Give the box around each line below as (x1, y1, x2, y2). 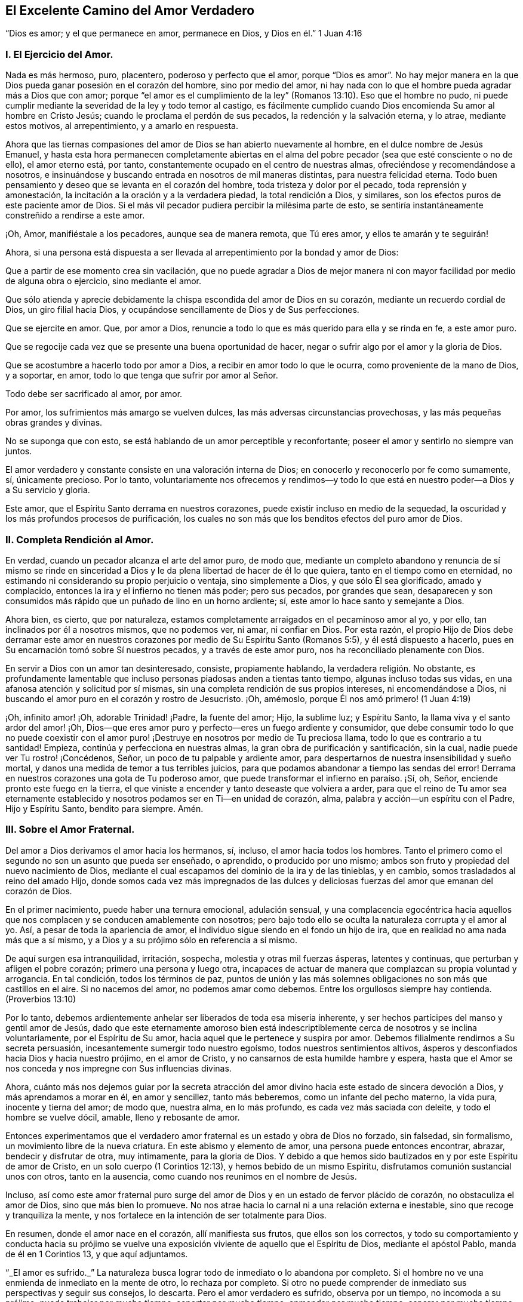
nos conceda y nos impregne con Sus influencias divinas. (5, 1063, 232, 1073)
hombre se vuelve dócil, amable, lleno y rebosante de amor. (5, 1112, 240, 1122)
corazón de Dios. (5, 885, 72, 896)
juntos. (5, 446, 32, 457)
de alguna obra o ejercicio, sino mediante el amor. (5, 276, 202, 287)
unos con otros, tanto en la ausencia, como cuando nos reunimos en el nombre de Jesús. (5, 1171, 357, 1181)
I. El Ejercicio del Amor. (5, 48, 113, 60)
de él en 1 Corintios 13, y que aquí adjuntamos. (5, 1248, 188, 1259)
